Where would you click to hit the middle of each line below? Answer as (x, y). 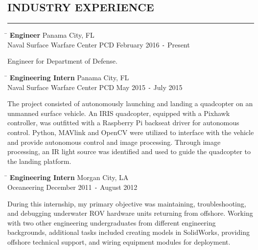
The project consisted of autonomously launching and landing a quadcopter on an (130, 103)
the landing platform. (39, 161)
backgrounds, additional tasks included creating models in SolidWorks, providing (129, 232)
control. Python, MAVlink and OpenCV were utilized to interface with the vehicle (131, 132)
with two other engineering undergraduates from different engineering (112, 222)
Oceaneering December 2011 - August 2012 (72, 187)
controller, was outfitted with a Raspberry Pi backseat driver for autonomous (123, 123)
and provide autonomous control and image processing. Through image (114, 142)
